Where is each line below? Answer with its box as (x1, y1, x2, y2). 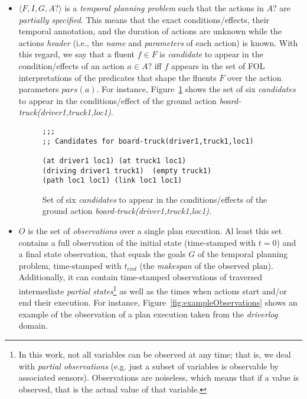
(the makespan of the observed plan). (139, 259, 273, 271)
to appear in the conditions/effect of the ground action (18, 94, 217, 106)
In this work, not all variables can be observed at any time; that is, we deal (18, 348, 291, 361)
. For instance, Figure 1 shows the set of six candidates (96, 83, 296, 95)
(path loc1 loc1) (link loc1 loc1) (42, 176, 182, 185)
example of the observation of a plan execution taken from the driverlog (18, 307, 278, 320)
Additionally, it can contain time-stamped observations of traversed (18, 271, 263, 283)
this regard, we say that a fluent (18, 48, 135, 60)
